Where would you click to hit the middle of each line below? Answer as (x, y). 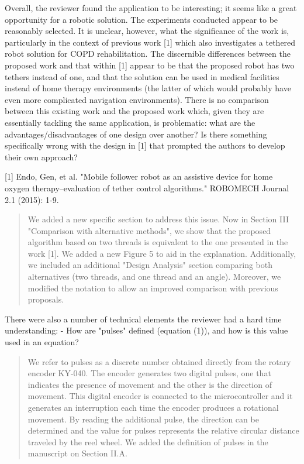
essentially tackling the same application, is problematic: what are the (130, 122)
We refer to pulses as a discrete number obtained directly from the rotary (159, 361)
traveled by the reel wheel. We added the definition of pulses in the (148, 441)
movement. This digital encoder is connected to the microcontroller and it (160, 396)
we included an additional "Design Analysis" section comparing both (150, 265)
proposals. (46, 299)
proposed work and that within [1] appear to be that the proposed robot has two (150, 65)
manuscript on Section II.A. (77, 453)
